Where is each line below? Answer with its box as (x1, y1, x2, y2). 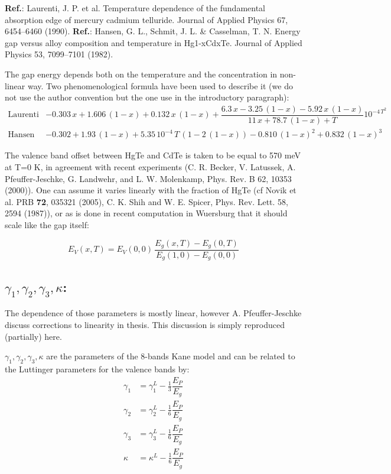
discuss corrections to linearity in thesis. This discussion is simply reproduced (5, 319, 285, 331)
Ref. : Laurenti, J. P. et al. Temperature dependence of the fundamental (5, 2, 266, 14)
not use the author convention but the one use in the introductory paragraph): (5, 91, 289, 103)
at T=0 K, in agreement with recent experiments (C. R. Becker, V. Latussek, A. (5, 160, 296, 173)
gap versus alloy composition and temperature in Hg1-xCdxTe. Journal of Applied (5, 36, 302, 48)
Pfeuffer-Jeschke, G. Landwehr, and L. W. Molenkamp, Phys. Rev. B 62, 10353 (5, 172, 292, 184)
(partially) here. (5, 330, 62, 342)
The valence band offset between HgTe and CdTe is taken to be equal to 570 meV (5, 149, 301, 161)
